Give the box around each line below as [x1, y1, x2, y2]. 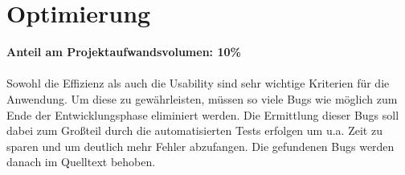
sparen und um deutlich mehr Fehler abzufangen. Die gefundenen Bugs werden [6, 137, 395, 154]
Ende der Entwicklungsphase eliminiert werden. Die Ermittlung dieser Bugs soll [6, 106, 399, 123]
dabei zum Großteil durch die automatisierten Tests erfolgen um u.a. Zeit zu [6, 122, 382, 139]
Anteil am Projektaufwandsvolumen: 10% [6, 43, 241, 60]
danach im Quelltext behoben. [6, 153, 156, 170]
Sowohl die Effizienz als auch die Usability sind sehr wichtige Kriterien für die [6, 75, 390, 92]
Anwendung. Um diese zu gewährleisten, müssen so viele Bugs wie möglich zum [6, 90, 398, 107]
